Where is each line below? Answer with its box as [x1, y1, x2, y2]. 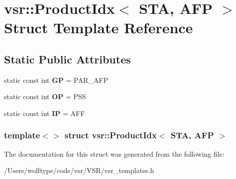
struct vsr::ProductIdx [64, 129, 157, 141]
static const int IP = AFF [4, 108, 85, 118]
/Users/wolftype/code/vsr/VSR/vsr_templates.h [4, 165, 154, 176]
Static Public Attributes [4, 51, 131, 66]
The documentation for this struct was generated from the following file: [4, 148, 225, 159]
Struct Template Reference [4, 17, 193, 38]
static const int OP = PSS [4, 91, 86, 102]
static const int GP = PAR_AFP [4, 74, 108, 85]
